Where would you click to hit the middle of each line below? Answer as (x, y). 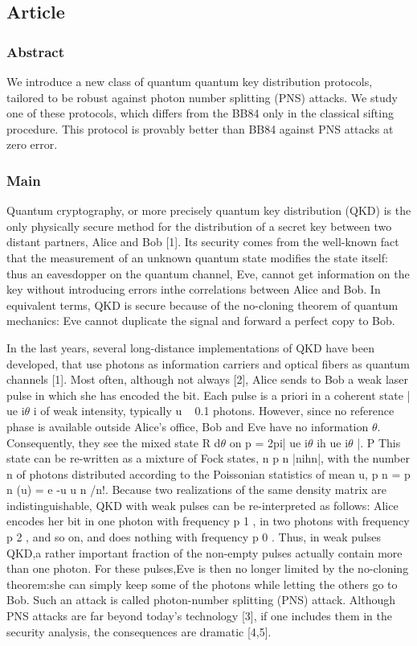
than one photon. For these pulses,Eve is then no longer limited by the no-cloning (208, 568)
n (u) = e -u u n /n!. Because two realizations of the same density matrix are (197, 490)
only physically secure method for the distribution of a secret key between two (199, 226)
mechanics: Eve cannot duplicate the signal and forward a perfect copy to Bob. (201, 321)
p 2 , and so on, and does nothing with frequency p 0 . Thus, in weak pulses (194, 537)
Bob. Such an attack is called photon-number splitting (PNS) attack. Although (201, 600)
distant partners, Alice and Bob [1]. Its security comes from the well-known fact (203, 242)
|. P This (379, 442)
